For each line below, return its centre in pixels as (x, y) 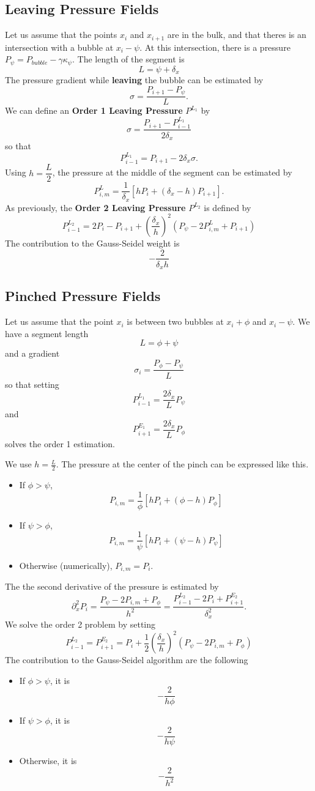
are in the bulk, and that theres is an (237, 35)
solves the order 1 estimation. (60, 443)
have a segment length (47, 333)
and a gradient (32, 353)
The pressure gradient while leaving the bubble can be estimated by (134, 80)
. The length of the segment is (128, 59)
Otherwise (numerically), (66, 565)
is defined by (228, 207)
